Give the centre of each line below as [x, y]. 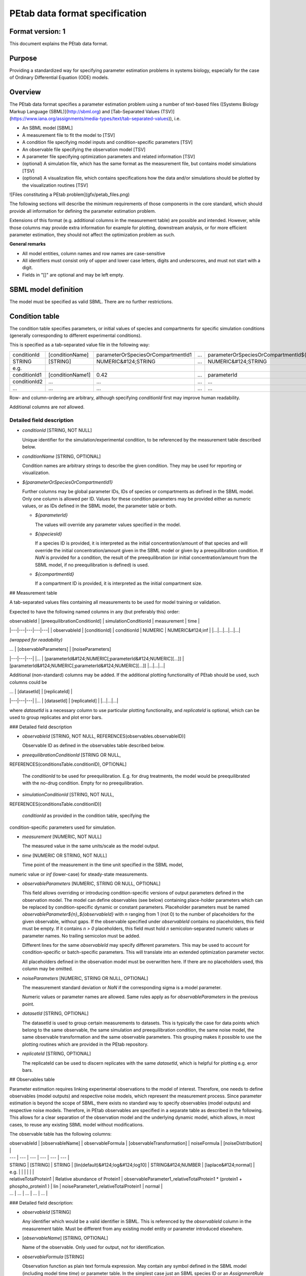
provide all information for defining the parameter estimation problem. [83, 211]
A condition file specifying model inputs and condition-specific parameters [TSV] [108, 142]
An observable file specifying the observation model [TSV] [84, 149]
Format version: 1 [37, 31]
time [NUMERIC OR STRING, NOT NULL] [65, 855]
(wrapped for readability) [36, 640]
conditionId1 [27, 375]
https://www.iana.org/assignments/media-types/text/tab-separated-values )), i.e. [96, 119]
